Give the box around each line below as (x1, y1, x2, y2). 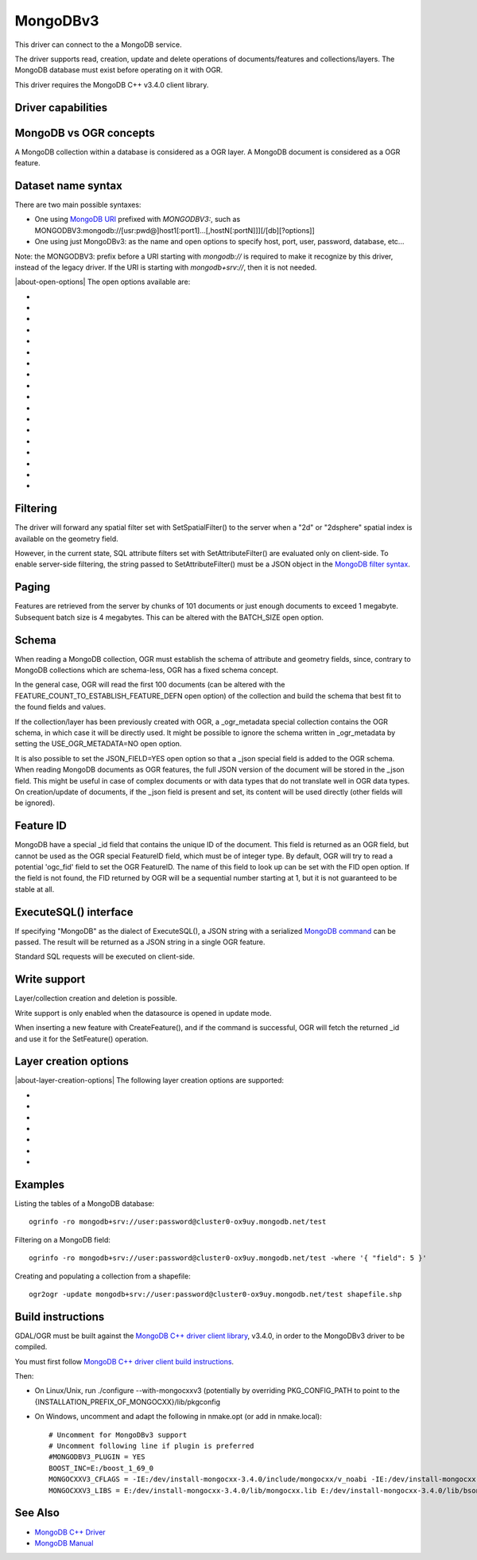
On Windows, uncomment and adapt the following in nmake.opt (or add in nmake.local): (34, 1412, 322, 1422)
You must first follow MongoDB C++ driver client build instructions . (14, 1356, 235, 1366)
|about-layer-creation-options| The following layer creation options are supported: (14, 1076, 285, 1085)
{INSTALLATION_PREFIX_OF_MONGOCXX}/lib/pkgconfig (34, 1397, 221, 1406)
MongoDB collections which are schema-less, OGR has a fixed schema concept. (14, 665, 278, 675)
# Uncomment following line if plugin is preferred (48, 1441, 254, 1451)
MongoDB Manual (34, 1538, 94, 1547)
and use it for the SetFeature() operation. (14, 1034, 149, 1044)
